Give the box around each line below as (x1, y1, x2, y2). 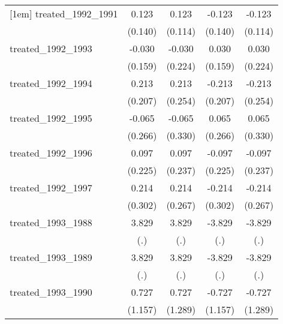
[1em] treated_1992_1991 (10, 7, 118, 20)
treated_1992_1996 (10, 146, 92, 160)
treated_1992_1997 (10, 181, 92, 194)
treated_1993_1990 (10, 285, 92, 299)
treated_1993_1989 (10, 250, 92, 264)
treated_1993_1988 (10, 215, 92, 229)
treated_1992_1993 (10, 41, 92, 55)
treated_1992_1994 (10, 76, 92, 90)
